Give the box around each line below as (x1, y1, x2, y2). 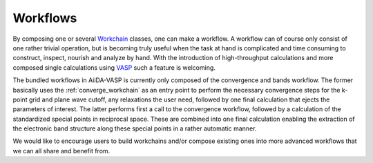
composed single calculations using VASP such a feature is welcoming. (12, 63, 216, 72)
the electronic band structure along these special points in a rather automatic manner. (12, 124, 257, 133)
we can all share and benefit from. (12, 146, 111, 155)
